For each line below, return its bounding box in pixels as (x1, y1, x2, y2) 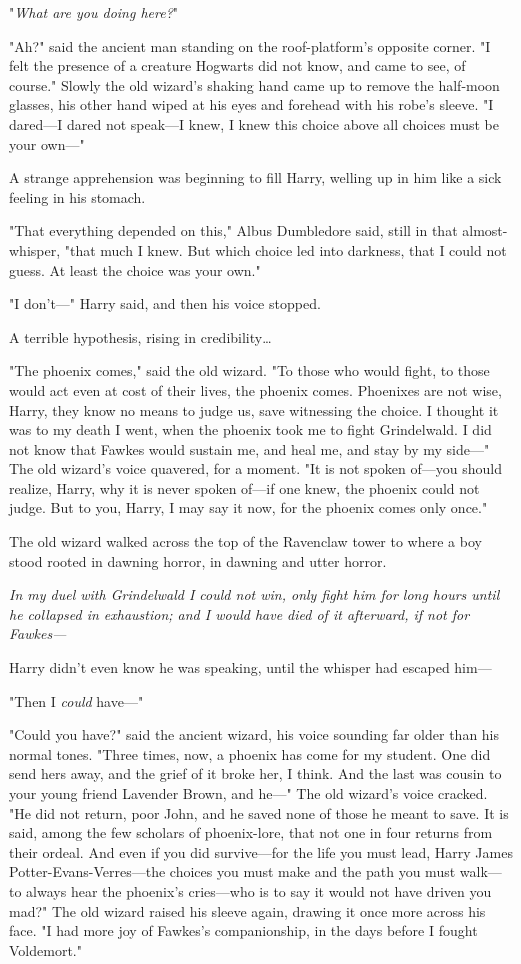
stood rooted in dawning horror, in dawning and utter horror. (9, 550, 387, 571)
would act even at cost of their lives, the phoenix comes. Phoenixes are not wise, (9, 379, 502, 400)
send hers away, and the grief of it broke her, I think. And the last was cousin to (9, 763, 502, 784)
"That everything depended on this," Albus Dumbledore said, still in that (9, 220, 458, 241)
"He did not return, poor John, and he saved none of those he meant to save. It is (9, 802, 509, 823)
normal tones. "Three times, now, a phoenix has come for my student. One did (9, 743, 491, 764)
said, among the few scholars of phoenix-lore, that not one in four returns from (9, 822, 493, 843)
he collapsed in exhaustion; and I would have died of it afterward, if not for (9, 603, 470, 624)
